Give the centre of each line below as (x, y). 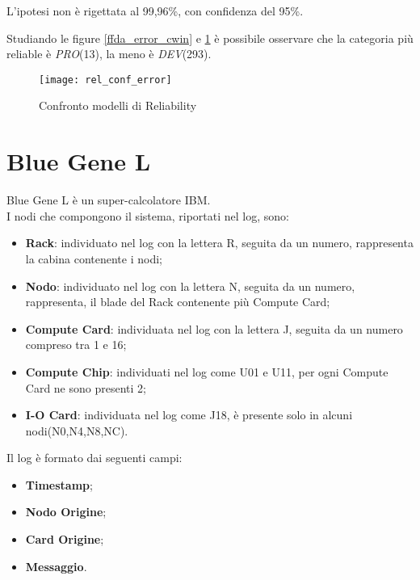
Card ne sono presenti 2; (86, 387)
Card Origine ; (65, 539)
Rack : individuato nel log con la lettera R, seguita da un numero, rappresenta (219, 243)
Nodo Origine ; (66, 512)
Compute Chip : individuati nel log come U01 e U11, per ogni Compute (207, 371)
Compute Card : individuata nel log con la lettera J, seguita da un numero (214, 328)
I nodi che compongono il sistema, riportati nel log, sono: (148, 215)
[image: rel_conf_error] (105, 80)
